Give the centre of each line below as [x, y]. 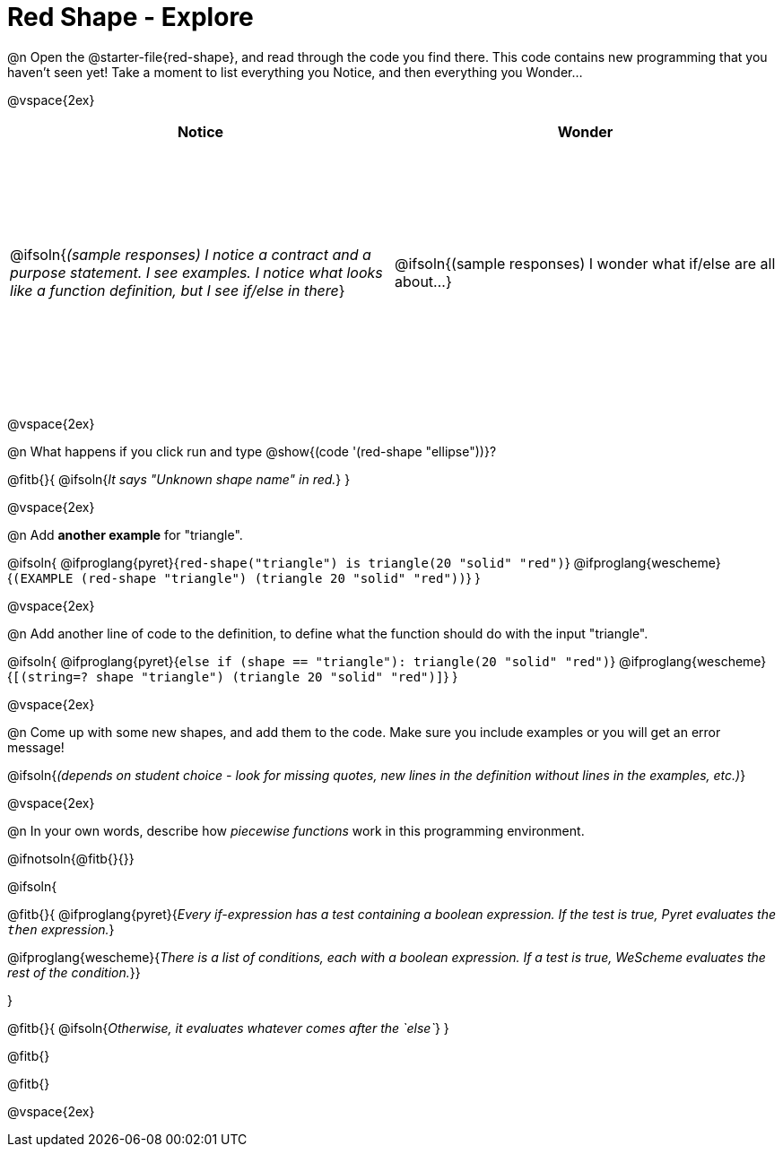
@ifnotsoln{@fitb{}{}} [71, 858]
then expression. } [61, 929]
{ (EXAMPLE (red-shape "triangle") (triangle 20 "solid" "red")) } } [244, 577]
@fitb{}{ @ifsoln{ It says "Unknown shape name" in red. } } [179, 479]
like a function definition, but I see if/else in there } [178, 290]
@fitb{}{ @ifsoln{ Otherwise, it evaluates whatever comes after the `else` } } [228, 1028]
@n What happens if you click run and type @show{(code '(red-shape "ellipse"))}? [252, 451]
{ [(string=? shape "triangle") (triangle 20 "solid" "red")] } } [233, 676]
